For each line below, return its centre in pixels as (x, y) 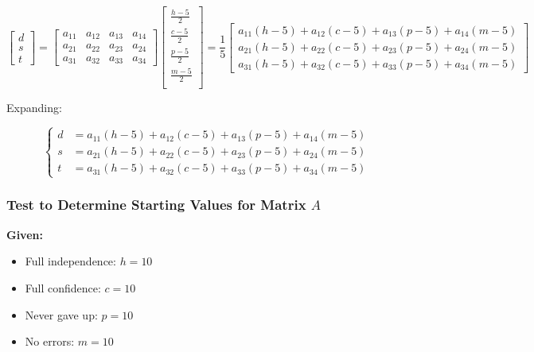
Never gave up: (61, 314)
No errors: (50, 341)
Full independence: (70, 261)
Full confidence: (63, 287)
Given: (25, 234)
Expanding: (34, 108)
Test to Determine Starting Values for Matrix (156, 205)
